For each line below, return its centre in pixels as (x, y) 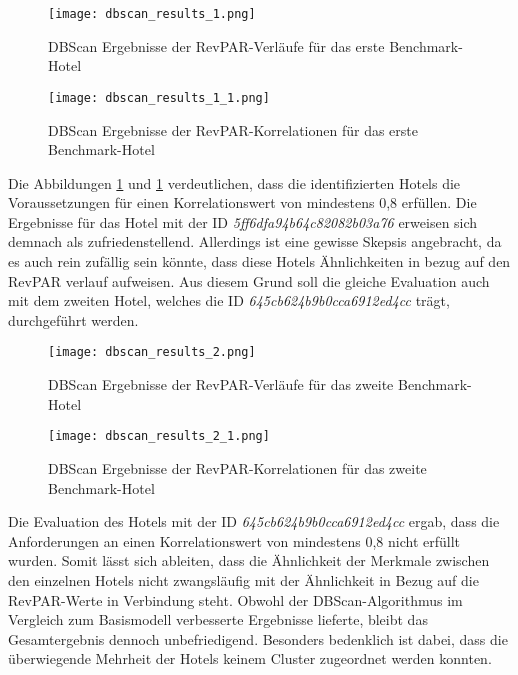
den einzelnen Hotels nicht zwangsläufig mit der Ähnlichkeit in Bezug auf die (243, 579)
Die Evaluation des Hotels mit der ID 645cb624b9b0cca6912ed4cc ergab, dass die (254, 521)
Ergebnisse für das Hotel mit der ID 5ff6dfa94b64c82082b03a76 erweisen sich (243, 221)
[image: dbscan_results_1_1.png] (159, 97)
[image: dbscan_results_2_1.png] (159, 436)
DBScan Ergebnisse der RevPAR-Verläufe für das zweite (221, 384)
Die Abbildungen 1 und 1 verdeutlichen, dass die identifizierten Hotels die (234, 182)
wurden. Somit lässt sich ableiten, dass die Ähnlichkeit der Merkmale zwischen (249, 560)
